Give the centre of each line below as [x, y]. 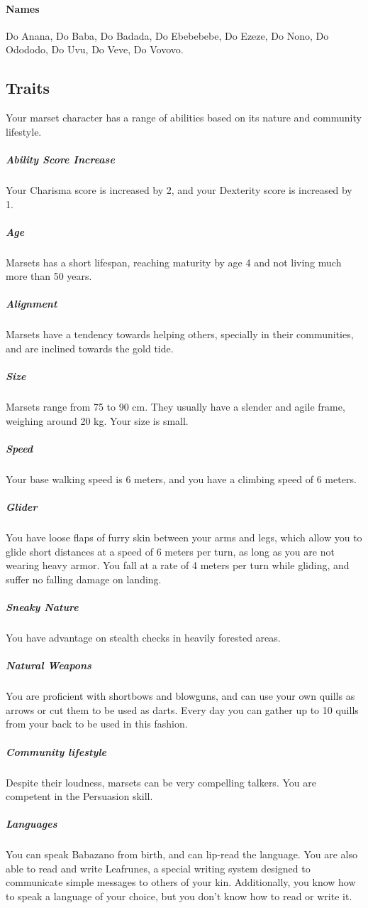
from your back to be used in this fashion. [97, 724]
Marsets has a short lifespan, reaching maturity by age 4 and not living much [174, 262]
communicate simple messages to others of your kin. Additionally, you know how [181, 882]
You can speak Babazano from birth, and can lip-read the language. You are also [182, 854]
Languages [32, 824]
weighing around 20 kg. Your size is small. [97, 420]
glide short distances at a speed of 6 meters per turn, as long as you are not [170, 551]
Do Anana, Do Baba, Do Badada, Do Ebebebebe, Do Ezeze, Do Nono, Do [167, 35]
